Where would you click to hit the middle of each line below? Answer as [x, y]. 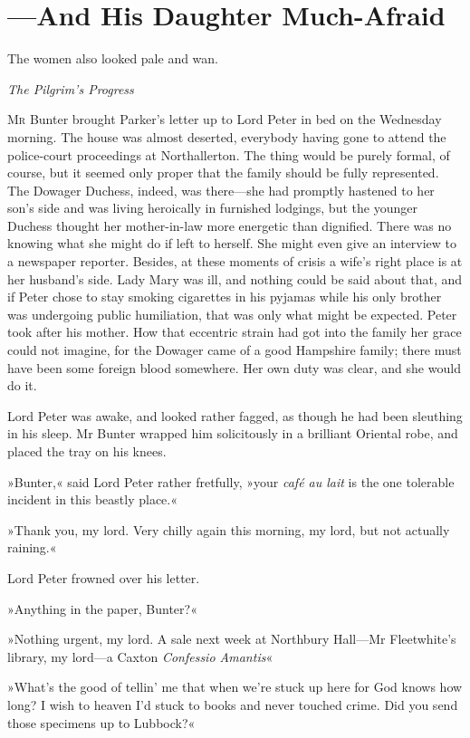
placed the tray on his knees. [87, 451]
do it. [22, 385]
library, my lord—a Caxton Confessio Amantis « [140, 656]
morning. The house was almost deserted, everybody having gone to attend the [227, 136]
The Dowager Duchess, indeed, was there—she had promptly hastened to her [221, 190]
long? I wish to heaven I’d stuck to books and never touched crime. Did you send [233, 704]
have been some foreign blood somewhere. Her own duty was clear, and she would [234, 367]
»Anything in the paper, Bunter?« [102, 608]
